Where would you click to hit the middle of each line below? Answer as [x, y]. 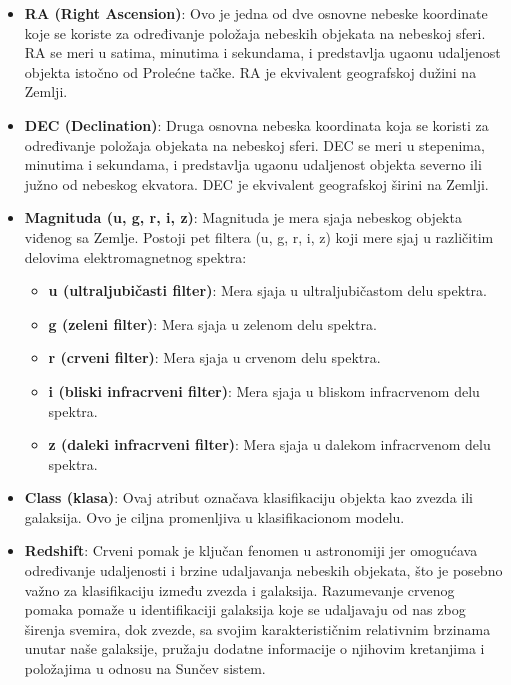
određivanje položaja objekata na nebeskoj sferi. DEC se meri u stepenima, [254, 144]
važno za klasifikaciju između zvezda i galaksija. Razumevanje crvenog [239, 589]
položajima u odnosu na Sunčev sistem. [145, 668]
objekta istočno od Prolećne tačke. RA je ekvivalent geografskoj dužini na [250, 71]
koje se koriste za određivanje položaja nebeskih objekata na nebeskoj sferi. [255, 32]
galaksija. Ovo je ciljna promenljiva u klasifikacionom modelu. [214, 516]
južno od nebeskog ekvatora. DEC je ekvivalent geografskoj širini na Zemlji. [256, 183]
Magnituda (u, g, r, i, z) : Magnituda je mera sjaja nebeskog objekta [243, 217]
